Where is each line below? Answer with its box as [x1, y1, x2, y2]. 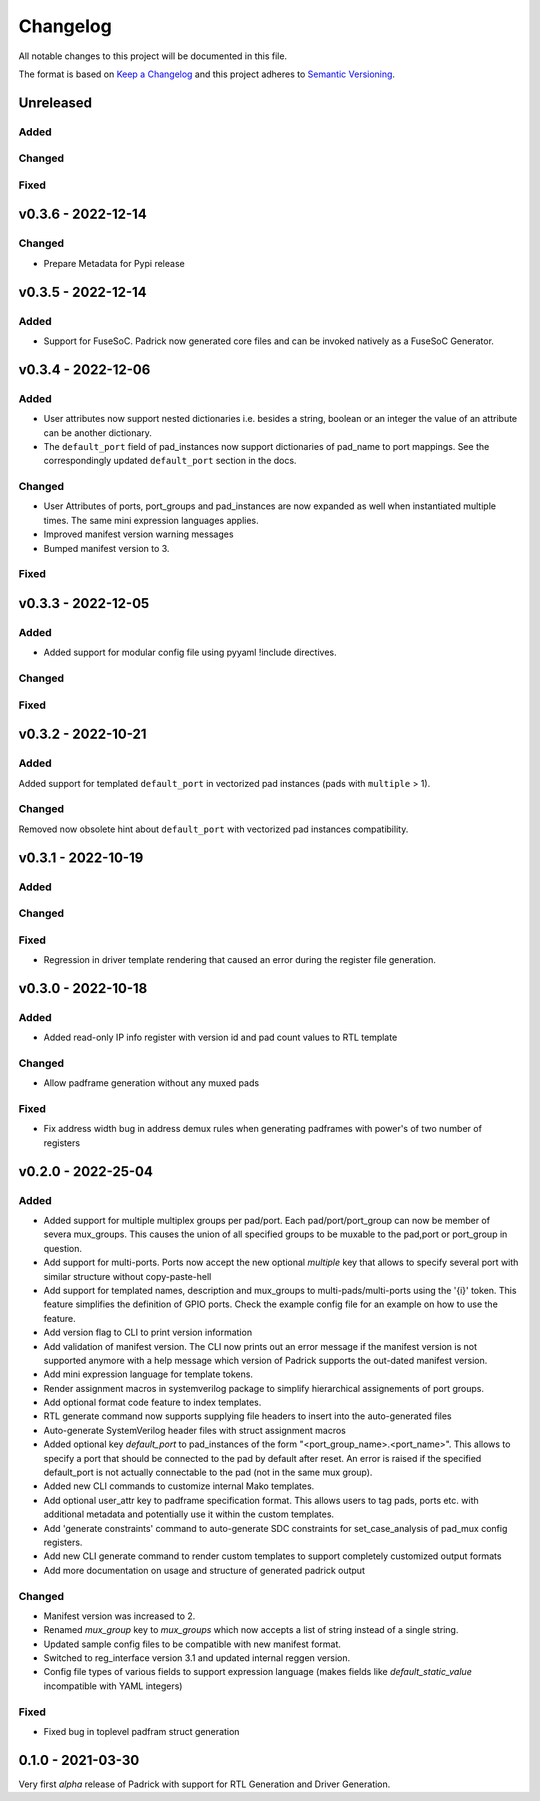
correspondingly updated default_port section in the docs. [43, 455, 297, 467]
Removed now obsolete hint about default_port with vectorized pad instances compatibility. [18, 823, 409, 835]
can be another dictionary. [43, 426, 152, 439]
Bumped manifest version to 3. [43, 542, 170, 554]
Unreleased [18, 94, 93, 111]
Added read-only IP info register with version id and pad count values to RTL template [43, 1031, 398, 1044]
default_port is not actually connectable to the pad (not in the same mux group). [43, 1466, 373, 1479]
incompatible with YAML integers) [43, 1680, 183, 1692]
